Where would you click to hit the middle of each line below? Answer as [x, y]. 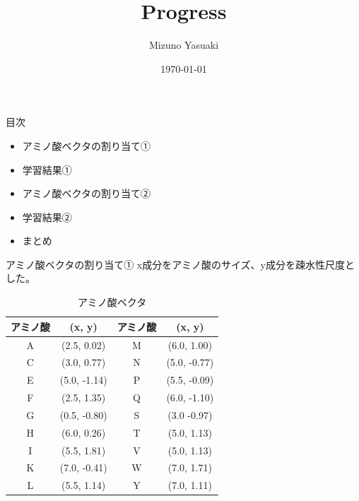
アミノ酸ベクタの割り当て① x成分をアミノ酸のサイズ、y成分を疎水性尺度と [180, 264]
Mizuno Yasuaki [184, 45]
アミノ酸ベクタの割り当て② [86, 193]
